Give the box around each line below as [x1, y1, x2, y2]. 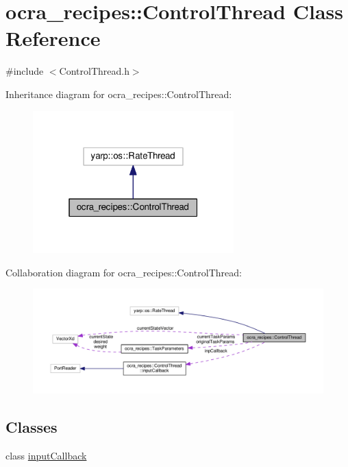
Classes [5, 416, 58, 437]
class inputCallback [5, 448, 87, 462]
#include [5, 64, 44, 78]
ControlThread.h [59, 64, 129, 78]
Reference [5, 24, 101, 52]
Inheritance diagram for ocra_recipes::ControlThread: [5, 86, 232, 101]
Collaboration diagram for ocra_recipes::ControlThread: [5, 265, 242, 279]
